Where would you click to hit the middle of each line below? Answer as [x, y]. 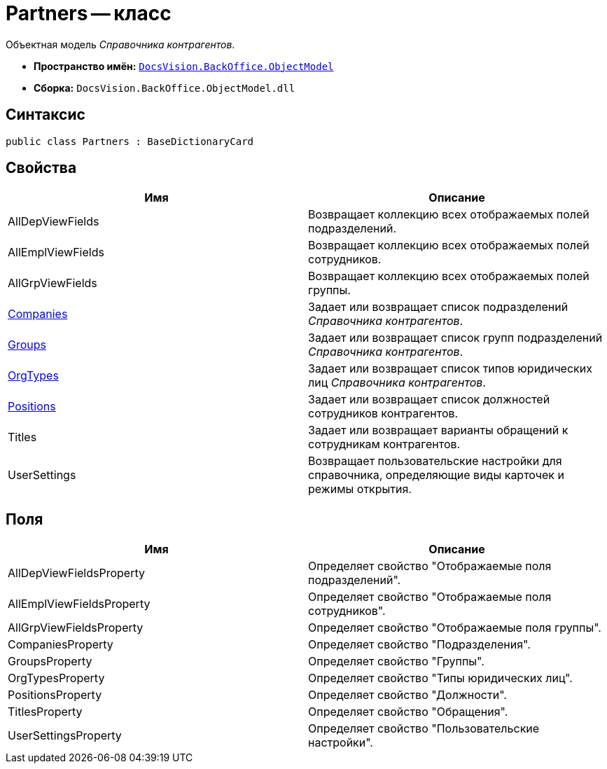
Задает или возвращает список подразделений [438, 307]
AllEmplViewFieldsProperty [79, 604]
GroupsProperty [50, 661]
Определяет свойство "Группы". [396, 661]
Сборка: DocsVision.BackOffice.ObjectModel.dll [165, 88]
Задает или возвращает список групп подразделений [455, 338]
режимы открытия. [360, 489]
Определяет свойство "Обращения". [408, 712]
